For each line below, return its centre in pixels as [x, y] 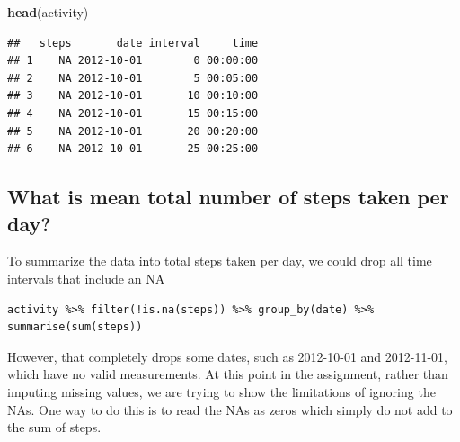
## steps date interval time [133, 43]
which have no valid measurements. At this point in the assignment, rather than [228, 374]
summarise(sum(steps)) [75, 327]
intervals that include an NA [86, 278]
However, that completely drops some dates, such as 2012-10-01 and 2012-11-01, [227, 356]
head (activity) [48, 12]
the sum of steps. [54, 427]
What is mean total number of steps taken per [228, 197]
